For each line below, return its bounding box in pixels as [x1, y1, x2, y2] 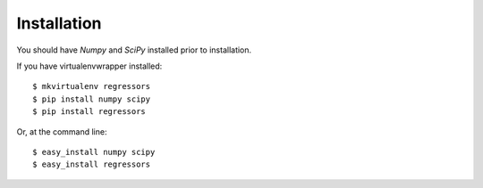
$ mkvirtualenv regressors [32, 81, 151, 92]
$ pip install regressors [32, 107, 147, 117]
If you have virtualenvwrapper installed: [16, 61, 163, 71]
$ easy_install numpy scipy [32, 147, 156, 157]
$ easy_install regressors [32, 159, 151, 169]
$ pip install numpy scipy [32, 94, 151, 104]
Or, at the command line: [16, 126, 107, 137]
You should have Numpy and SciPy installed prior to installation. [16, 45, 252, 55]
